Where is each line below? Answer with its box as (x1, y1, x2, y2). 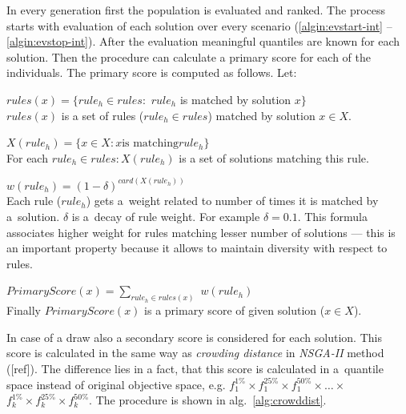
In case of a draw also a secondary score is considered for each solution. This (6, 328, 382, 345)
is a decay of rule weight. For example (71, 207, 260, 224)
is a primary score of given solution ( (144, 302, 325, 319)
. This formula (297, 207, 368, 224)
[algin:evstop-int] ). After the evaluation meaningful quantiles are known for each (6, 33, 400, 50)
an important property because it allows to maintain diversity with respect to (6, 239, 388, 256)
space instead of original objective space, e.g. (6, 376, 226, 392)
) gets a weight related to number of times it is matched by (86, 192, 379, 209)
